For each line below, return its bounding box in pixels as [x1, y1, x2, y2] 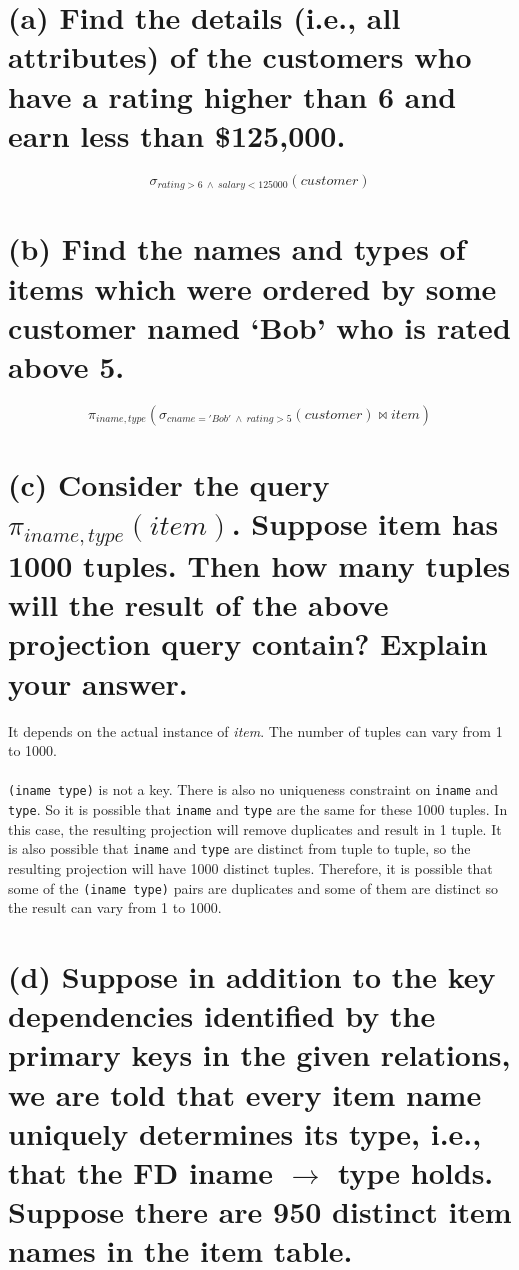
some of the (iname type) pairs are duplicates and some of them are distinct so [8, 877, 499, 898]
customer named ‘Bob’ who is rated [8, 306, 511, 347]
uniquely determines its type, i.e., [8, 1112, 482, 1153]
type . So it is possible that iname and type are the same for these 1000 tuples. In [8, 799, 508, 820]
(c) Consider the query [8, 464, 330, 505]
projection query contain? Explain [8, 623, 488, 664]
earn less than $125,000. [8, 114, 346, 155]
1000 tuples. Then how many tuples [8, 545, 511, 586]
